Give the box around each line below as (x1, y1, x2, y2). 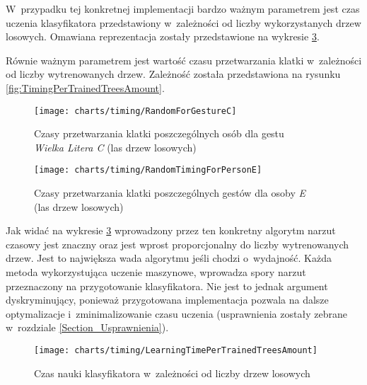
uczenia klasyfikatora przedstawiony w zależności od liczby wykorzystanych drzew (6, 15, 361, 30)
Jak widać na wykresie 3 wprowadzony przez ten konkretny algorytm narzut (6, 223, 336, 238)
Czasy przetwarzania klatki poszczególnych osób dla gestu (34, 126, 284, 141)
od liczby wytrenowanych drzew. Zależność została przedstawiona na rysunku (6, 67, 341, 81)
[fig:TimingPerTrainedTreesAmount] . (6, 80, 165, 95)
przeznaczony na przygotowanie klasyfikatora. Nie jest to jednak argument (6, 278, 328, 293)
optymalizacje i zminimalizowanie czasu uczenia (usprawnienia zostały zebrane (6, 306, 347, 321)
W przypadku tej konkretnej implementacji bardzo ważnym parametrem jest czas (6, 1, 360, 16)
